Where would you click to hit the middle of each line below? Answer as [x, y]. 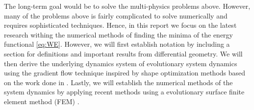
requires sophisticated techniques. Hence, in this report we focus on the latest [120, 25]
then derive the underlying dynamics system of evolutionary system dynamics [121, 63]
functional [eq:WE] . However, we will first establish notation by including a [117, 44]
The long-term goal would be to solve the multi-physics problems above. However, [127, 6]
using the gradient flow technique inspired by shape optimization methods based [125, 73]
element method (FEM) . [42, 101]
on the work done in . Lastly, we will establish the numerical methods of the [118, 82]
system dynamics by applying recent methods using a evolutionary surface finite [124, 92]
